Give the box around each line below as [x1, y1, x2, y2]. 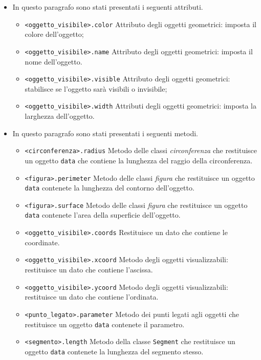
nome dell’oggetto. [25, 56, 82, 67]
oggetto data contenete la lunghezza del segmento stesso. [25, 346, 204, 356]
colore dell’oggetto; [25, 29, 84, 39]
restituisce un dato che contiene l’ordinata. [25, 291, 159, 302]
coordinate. [25, 237, 60, 247]
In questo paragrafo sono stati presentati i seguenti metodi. [12, 128, 198, 138]
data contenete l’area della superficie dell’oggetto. [25, 209, 181, 220]
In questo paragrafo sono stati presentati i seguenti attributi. [12, 2, 203, 12]
